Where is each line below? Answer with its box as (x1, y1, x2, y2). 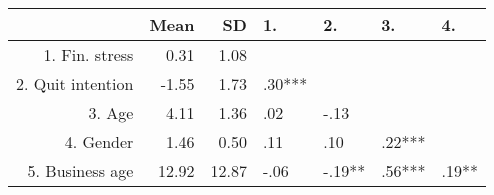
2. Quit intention (16, 72, 134, 95)
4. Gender (64, 130, 134, 153)
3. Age (88, 101, 134, 124)
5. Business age (27, 159, 134, 182)
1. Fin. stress (43, 43, 134, 66)
